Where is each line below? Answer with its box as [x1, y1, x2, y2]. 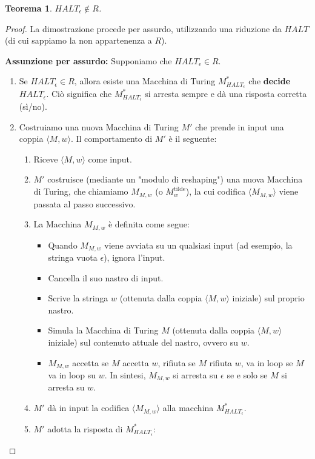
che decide [248, 75, 291, 87]
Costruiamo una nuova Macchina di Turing [19, 120, 179, 133]
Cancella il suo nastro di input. [48, 271, 164, 284]
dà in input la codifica [47, 401, 130, 414]
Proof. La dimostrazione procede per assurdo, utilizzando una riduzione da [5, 22, 282, 35]
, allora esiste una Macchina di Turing [74, 75, 216, 87]
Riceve [33, 152, 58, 165]
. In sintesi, [104, 369, 146, 381]
